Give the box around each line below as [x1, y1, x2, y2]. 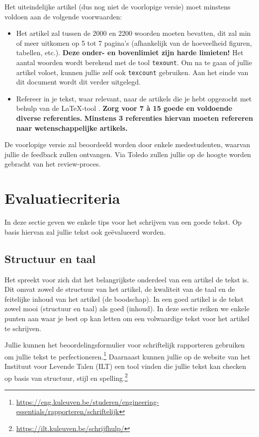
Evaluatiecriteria [4, 188, 120, 208]
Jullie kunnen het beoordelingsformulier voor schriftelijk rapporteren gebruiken [4, 340, 245, 350]
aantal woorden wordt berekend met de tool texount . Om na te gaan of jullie [16, 57, 252, 67]
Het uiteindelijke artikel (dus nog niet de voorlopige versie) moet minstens [4, 1, 231, 11]
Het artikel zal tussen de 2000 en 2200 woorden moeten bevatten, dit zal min [16, 28, 251, 38]
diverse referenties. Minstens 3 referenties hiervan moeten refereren [16, 113, 253, 123]
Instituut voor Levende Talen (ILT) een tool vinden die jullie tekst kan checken [4, 360, 246, 371]
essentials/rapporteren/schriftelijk [16, 406, 119, 417]
